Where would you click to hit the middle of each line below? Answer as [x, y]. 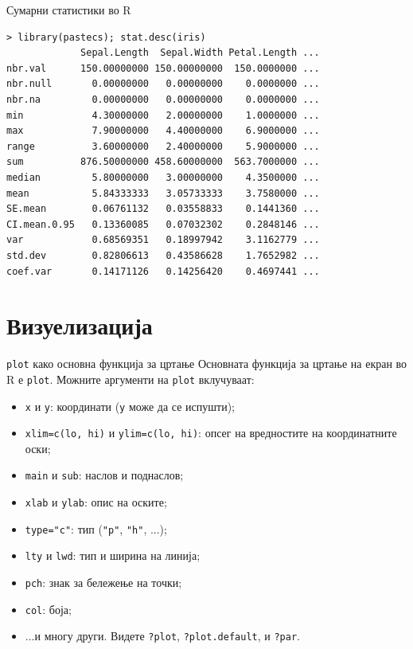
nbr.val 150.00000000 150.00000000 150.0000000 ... [163, 68]
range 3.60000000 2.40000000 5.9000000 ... [163, 146]
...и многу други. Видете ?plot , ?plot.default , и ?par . [162, 636]
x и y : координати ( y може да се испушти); [130, 406]
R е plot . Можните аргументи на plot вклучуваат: [131, 379]
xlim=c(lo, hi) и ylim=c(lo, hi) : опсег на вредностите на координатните [211, 433]
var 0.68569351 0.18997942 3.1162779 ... [163, 240]
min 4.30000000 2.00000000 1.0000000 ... [163, 115]
